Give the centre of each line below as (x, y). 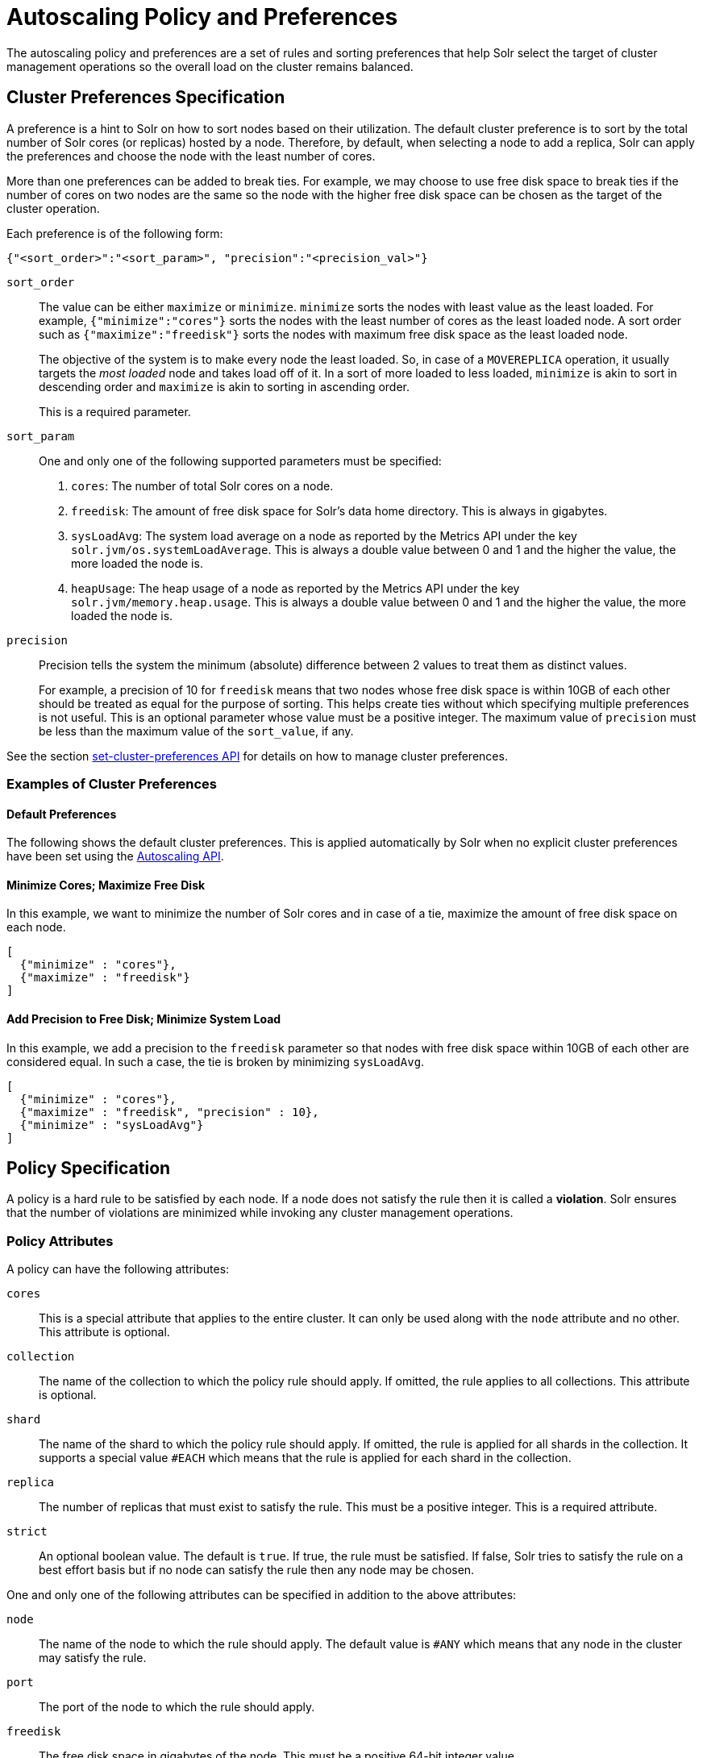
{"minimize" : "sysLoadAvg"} (112, 1125)
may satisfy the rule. (93, 1658)
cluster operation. (53, 208)
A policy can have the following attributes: (118, 1269)
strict (27, 1532)
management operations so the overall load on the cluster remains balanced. (210, 66)
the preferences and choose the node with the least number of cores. (191, 156)
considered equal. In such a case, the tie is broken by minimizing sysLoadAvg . (216, 1061)
